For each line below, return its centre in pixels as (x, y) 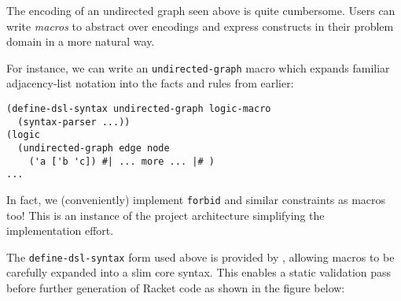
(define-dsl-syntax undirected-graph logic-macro (139, 109)
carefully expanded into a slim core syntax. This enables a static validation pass (199, 272)
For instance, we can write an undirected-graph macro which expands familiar (198, 67)
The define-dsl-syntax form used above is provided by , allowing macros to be (200, 256)
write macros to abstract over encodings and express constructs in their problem (200, 26)
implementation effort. (60, 230)
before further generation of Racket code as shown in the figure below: (176, 288)
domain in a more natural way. (81, 41)
